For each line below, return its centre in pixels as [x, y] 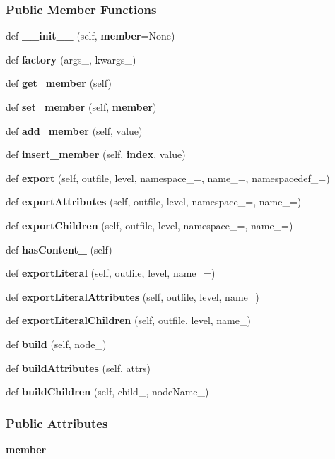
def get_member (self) [59, 83]
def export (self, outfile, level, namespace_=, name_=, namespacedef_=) [168, 178]
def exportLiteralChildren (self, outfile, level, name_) [128, 320]
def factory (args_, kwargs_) [71, 59]
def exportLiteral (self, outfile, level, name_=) [111, 273]
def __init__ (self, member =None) [90, 36]
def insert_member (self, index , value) [96, 154]
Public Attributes [57, 423]
